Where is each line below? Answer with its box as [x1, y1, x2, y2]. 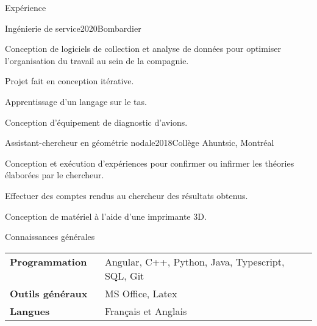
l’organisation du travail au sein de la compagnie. [5, 54, 189, 67]
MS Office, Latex [104, 286, 177, 300]
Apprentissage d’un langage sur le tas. [5, 95, 147, 107]
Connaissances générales [5, 230, 95, 243]
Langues [10, 303, 50, 318]
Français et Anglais [104, 303, 187, 318]
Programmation [10, 254, 87, 269]
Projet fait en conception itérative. [5, 74, 134, 87]
